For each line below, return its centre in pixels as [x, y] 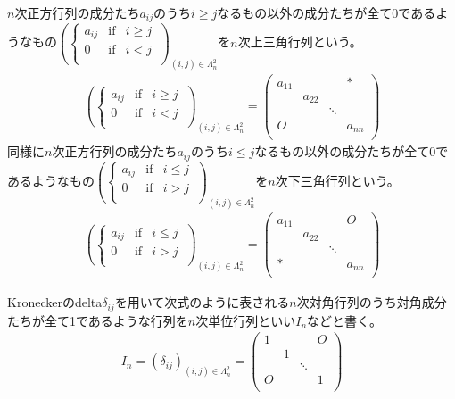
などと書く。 [345, 320]
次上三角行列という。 [300, 42]
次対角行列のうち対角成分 [372, 302]
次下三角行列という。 [337, 180]
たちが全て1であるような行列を [98, 320]
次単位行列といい [246, 320]
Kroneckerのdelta [55, 302]
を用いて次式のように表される [202, 302]
